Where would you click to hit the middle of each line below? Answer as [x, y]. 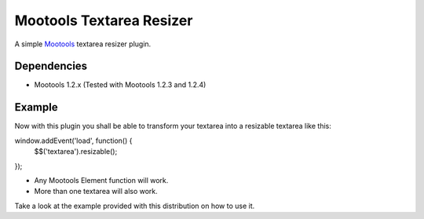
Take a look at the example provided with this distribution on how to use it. [135, 206]
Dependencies [51, 66]
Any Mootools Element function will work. [101, 180]
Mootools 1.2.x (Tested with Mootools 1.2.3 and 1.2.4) [120, 85]
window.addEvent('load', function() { [73, 141]
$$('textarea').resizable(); [76, 151]
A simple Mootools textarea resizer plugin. [83, 44]
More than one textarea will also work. [96, 192]
